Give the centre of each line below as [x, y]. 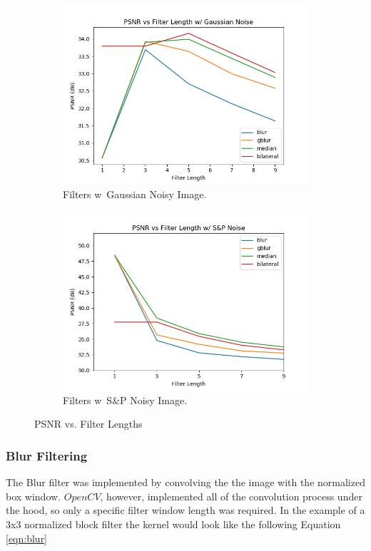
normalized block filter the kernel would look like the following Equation [183, 524]
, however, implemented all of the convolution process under [231, 496]
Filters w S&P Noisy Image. [125, 400]
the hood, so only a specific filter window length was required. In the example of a [185, 510]
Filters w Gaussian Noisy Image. [135, 194]
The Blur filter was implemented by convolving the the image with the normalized [185, 482]
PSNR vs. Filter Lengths [88, 424]
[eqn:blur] [27, 538]
